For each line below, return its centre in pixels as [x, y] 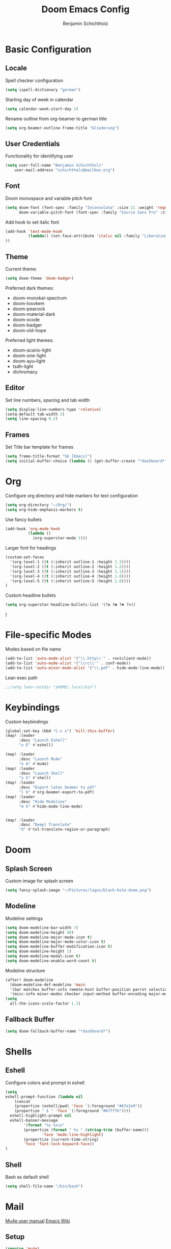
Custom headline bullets [31, 595]
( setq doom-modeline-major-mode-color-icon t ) [55, 942]
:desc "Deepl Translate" [45, 825]
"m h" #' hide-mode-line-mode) [51, 806]
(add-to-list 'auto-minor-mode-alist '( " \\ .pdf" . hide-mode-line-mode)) [85, 668]
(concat [22, 1101]
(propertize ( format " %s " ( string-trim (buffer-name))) [86, 1130]
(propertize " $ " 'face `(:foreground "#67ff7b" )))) [73, 1111]
